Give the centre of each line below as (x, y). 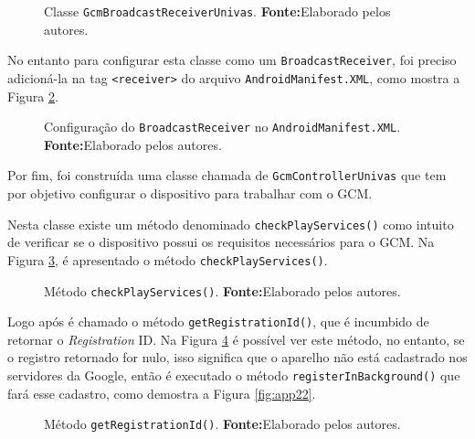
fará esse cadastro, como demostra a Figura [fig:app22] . (162, 393)
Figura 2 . (33, 96)
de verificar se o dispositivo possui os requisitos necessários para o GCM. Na (221, 242)
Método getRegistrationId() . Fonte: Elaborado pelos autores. (222, 424)
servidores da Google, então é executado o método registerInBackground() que (234, 375)
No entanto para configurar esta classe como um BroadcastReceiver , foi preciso (232, 60)
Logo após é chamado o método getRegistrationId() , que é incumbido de (218, 321)
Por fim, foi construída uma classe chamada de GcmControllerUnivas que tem (227, 175)
